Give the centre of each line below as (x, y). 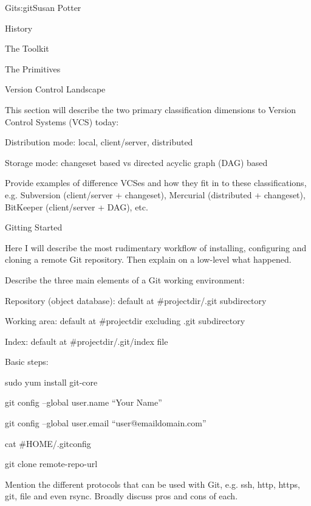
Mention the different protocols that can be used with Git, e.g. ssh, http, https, (152, 484)
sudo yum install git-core (51, 382)
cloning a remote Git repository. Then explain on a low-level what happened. (148, 259)
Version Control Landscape (55, 89)
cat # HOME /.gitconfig (48, 443)
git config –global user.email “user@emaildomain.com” (106, 423)
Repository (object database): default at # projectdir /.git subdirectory (136, 300)
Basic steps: (27, 362)
